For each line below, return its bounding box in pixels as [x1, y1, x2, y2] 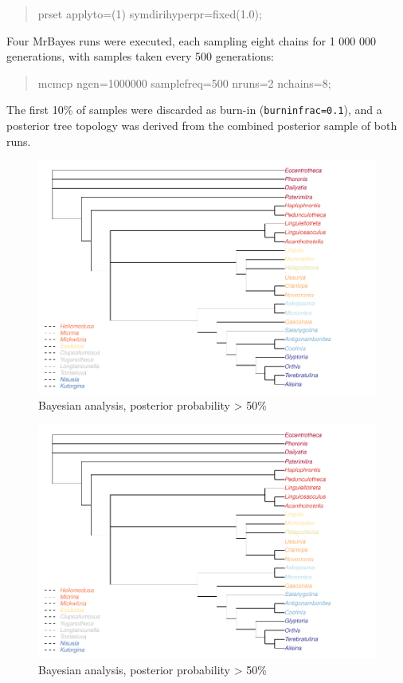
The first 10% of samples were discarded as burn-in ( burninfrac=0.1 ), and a [6, 101, 382, 118]
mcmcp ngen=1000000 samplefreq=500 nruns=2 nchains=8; [37, 74, 331, 91]
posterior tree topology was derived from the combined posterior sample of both [6, 117, 397, 134]
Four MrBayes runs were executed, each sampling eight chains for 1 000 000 [6, 32, 377, 49]
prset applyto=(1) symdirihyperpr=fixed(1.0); [37, 6, 262, 22]
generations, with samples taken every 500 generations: [6, 48, 275, 65]
